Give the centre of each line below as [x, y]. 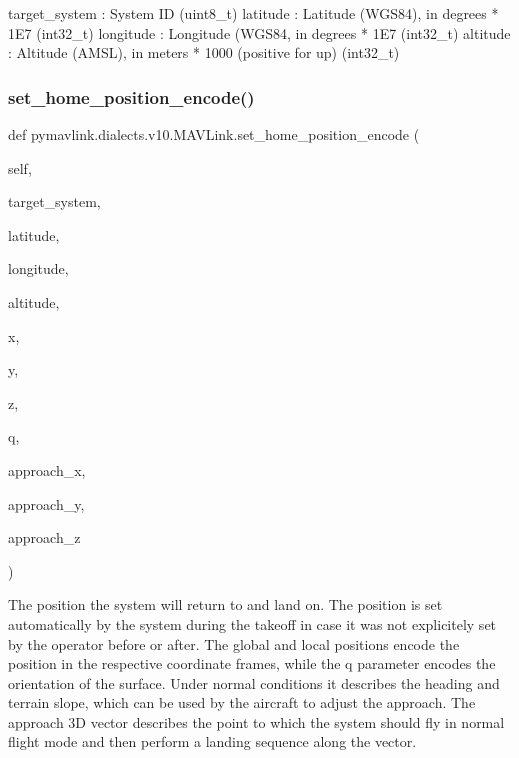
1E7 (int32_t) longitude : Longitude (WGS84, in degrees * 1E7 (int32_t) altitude [259, 32]
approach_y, [46, 503]
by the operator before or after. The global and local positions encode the [234, 643]
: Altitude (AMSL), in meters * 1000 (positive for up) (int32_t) [204, 52]
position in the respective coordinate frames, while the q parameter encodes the [252, 663]
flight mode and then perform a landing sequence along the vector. [212, 741]
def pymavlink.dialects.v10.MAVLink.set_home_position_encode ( [214, 134]
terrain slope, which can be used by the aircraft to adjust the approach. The [242, 702]
